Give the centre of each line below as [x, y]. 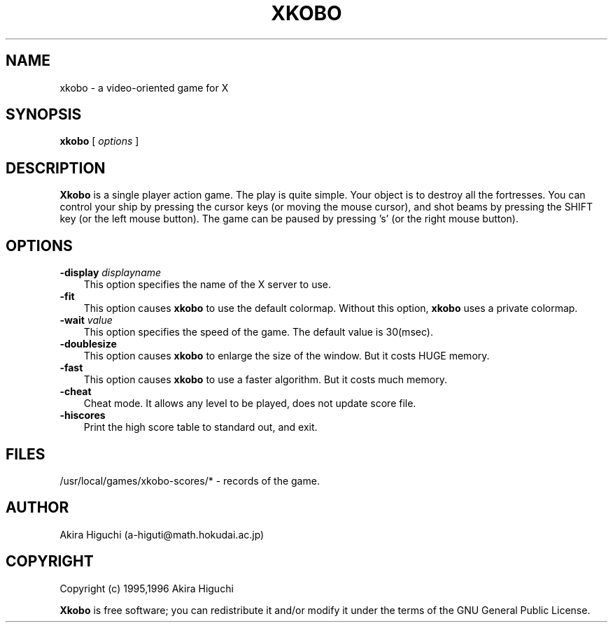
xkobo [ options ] [99, 141]
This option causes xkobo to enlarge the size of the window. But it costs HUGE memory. [287, 356]
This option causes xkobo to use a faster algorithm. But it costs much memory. [265, 380]
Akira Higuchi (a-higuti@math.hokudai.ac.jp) [162, 534]
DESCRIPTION [56, 168]
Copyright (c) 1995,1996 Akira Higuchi [147, 588]
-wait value [86, 320]
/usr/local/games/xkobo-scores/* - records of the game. [190, 480]
